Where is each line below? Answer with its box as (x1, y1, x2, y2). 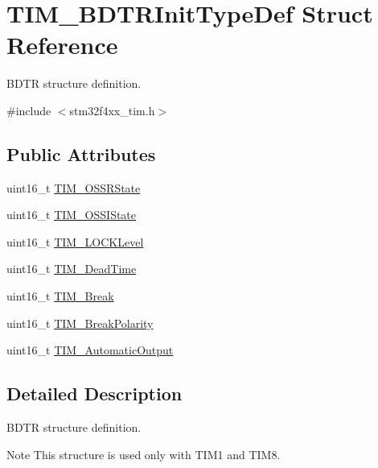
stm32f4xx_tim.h (69, 101, 155, 118)
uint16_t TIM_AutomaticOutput (6, 342, 174, 358)
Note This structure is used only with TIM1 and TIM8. (6, 445, 281, 462)
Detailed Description (6, 381, 183, 406)
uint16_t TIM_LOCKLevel (6, 233, 144, 250)
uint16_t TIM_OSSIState (6, 206, 137, 223)
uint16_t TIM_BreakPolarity (6, 314, 154, 331)
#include (6, 101, 51, 118)
